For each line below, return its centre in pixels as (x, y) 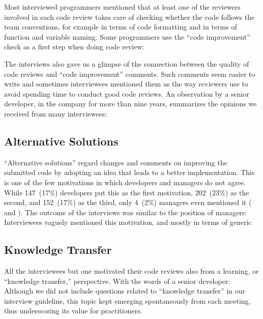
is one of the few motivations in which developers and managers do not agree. (125, 182)
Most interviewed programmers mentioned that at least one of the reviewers (122, 7)
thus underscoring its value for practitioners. (73, 311)
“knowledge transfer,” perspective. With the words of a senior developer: (117, 281)
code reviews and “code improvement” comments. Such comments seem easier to (130, 74)
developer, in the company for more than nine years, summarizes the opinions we (130, 104)
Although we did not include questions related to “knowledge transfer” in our (125, 291)
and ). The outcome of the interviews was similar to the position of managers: (126, 212)
